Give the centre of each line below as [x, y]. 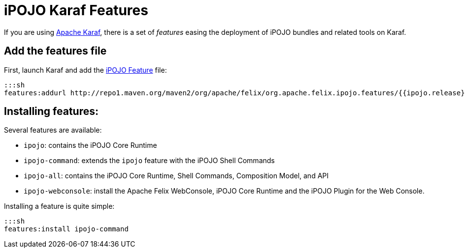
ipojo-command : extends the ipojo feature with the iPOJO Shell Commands [149, 161]
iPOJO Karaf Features [76, 10]
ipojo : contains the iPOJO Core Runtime [90, 145]
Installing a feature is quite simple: [59, 206]
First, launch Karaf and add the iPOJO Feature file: [85, 70]
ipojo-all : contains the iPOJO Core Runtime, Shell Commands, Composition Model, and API [176, 176]
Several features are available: [53, 130]
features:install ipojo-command [66, 229]
